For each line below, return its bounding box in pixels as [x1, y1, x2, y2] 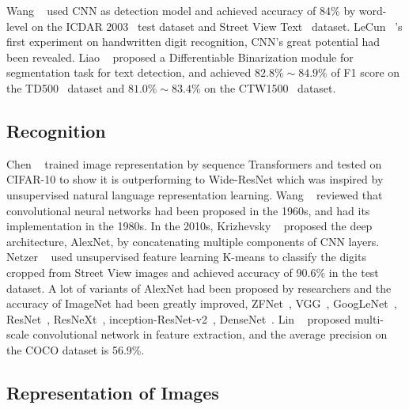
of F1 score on [331, 64, 400, 81]
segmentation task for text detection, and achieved [6, 64, 252, 81]
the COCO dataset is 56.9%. [6, 341, 145, 358]
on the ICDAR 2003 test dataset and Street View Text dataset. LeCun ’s [31, 17, 403, 34]
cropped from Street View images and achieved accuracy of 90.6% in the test [6, 263, 379, 280]
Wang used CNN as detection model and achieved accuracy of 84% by [6, 2, 356, 18]
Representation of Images [6, 380, 219, 404]
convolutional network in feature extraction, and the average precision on [32, 326, 388, 343]
